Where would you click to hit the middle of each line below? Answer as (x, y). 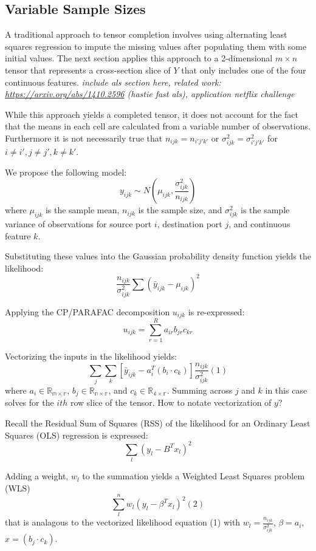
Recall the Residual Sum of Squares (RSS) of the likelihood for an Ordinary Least (158, 423)
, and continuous (259, 224)
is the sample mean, (82, 210)
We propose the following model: (66, 172)
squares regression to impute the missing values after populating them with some (156, 46)
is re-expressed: (216, 311)
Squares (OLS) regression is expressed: (77, 435)
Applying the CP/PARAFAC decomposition (88, 311)
